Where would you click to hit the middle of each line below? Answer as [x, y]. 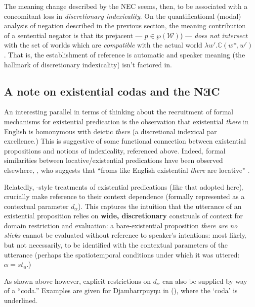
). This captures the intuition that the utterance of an [160, 206]
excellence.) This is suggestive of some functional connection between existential [125, 141]
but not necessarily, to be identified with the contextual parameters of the [116, 245]
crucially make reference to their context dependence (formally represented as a [124, 196]
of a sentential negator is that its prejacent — [73, 35]
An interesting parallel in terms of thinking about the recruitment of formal [119, 112]
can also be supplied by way [205, 281]
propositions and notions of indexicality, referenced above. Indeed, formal [115, 150]
